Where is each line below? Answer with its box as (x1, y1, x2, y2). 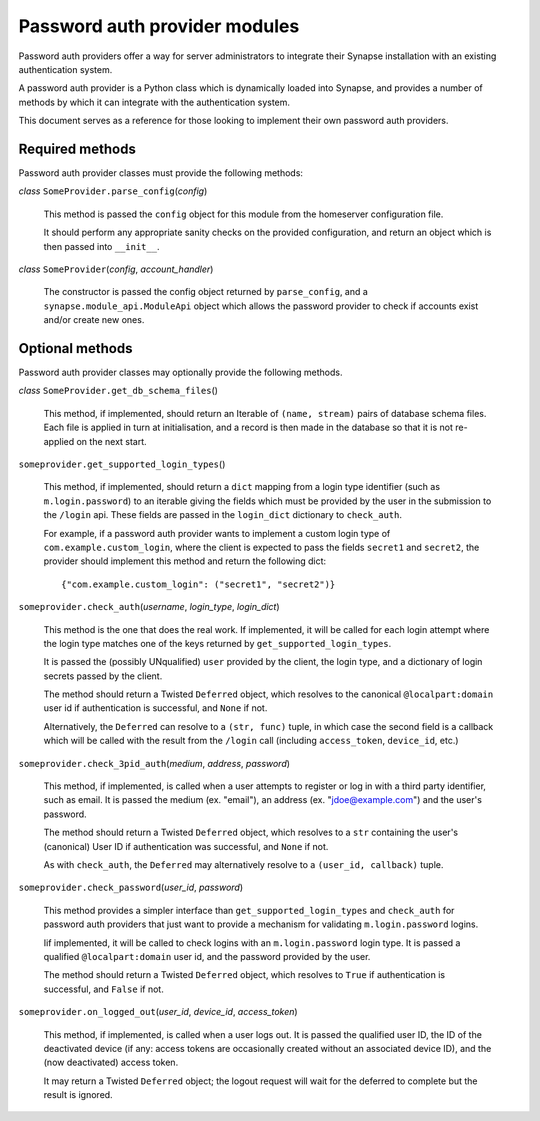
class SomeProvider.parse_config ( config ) (18, 185, 208, 197)
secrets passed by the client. (43, 670, 163, 682)
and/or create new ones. (43, 314, 145, 326)
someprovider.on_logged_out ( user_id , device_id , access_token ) (18, 1006, 299, 1018)
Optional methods (18, 340, 133, 357)
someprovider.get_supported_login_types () (18, 458, 226, 470)
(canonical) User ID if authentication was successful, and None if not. (43, 840, 329, 852)
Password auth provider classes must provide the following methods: (18, 167, 304, 179)
